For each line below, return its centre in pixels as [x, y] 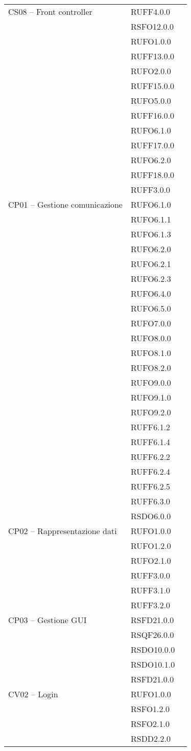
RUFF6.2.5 [150, 486]
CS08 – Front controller [50, 12]
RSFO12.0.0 [152, 26]
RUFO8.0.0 [151, 338]
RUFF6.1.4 [150, 442]
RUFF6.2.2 [150, 457]
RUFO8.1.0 [151, 353]
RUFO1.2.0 [151, 546]
